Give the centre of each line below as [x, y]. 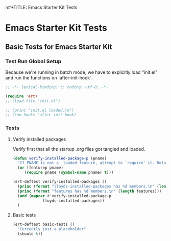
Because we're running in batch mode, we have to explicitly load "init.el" [81, 72]
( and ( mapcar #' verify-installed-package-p [64, 196]
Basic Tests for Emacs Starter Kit [59, 47]
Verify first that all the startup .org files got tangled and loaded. [79, 149]
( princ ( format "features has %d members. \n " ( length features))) [90, 191]
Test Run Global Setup [33, 61]
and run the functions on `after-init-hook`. [49, 77]
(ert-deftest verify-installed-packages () [60, 182]
